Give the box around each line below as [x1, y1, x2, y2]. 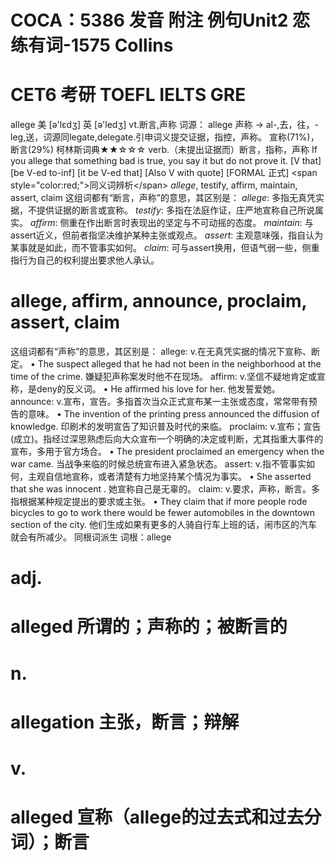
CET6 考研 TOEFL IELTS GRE [10, 84, 247, 106]
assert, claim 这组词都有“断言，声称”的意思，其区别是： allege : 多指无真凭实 [10, 192, 325, 204]
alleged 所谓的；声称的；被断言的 [10, 616, 288, 638]
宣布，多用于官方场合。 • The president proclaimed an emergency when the [10, 446, 325, 458]
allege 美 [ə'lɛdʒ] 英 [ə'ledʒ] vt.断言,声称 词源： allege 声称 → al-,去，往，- [10, 119, 319, 131]
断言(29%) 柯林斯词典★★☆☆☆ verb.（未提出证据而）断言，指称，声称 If [10, 144, 318, 156]
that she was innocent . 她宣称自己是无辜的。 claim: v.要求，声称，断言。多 [10, 483, 320, 495]
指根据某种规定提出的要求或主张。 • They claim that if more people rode [10, 496, 308, 508]
